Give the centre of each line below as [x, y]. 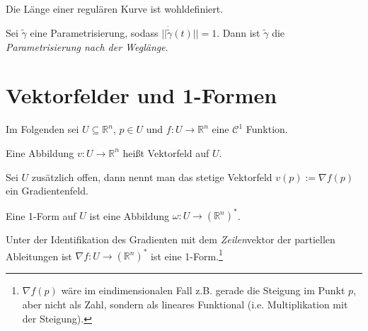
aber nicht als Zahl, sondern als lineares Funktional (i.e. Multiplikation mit [185, 304]
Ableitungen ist [39, 256]
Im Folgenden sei [42, 129]
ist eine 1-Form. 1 [187, 255]
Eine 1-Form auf [41, 215]
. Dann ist [238, 33]
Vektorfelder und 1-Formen [142, 95]
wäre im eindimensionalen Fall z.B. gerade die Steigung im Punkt [203, 290]
